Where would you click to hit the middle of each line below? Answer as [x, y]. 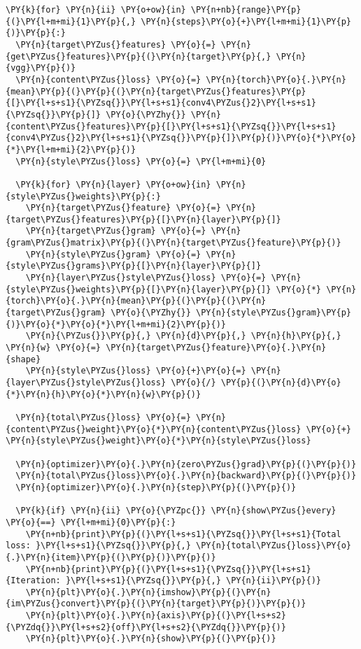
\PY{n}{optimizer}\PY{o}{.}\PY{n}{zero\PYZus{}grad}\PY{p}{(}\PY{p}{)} [186, 464]
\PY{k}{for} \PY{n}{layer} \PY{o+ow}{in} [113, 184]
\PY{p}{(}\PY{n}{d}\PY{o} [281, 383]
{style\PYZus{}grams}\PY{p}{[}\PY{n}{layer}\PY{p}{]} [134, 266]
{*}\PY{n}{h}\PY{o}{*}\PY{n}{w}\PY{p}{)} [104, 394]
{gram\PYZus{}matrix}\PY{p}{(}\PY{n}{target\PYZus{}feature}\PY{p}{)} [174, 243]
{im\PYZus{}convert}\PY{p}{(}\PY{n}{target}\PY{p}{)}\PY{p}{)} [156, 604]
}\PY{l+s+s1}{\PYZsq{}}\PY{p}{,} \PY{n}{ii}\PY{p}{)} [193, 581]
